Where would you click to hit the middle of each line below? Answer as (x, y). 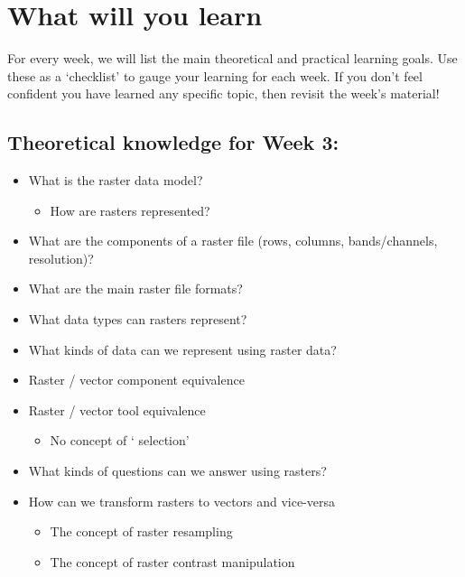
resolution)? (61, 258)
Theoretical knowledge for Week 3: (173, 142)
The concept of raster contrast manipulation (172, 561)
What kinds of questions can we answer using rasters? (177, 471)
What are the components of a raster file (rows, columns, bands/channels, (233, 241)
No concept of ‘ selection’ (120, 440)
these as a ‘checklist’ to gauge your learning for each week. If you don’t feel (215, 75)
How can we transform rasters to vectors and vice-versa (182, 501)
